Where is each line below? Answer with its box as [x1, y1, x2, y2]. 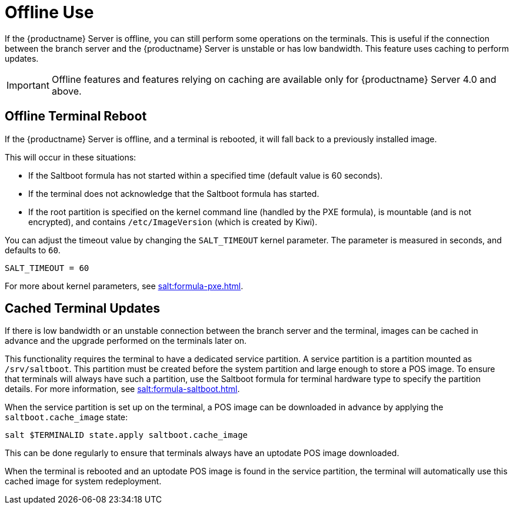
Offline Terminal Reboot [5, 109, 147, 124]
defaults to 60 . [5, 245, 61, 255]
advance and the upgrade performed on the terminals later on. [5, 336, 247, 346]
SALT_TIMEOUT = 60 [5, 263, 89, 273]
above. [51, 85, 82, 97]
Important [6, 79, 49, 91]
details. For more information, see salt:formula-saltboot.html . [5, 384, 240, 394]
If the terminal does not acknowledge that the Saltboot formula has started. [28, 188, 319, 199]
